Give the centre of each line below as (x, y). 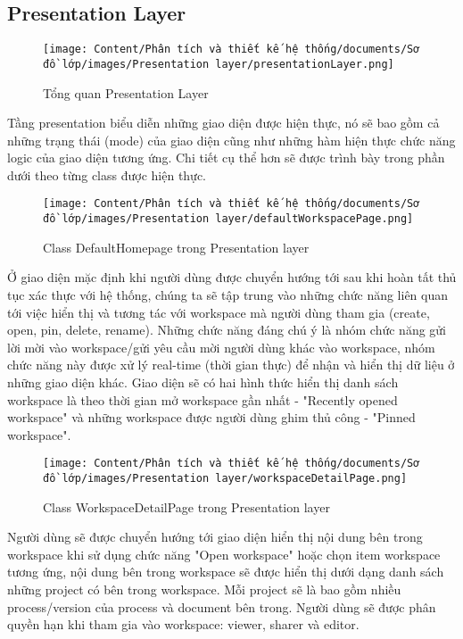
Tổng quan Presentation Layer (126, 92)
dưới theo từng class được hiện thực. (107, 174)
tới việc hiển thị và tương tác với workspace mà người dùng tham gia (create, (219, 312)
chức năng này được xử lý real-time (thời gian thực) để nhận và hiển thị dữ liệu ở (231, 365)
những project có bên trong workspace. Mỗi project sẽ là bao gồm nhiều (204, 589)
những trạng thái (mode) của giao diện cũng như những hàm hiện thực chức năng (231, 140)
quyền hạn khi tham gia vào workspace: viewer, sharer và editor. (183, 624)
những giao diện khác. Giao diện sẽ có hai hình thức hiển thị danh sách (203, 382)
